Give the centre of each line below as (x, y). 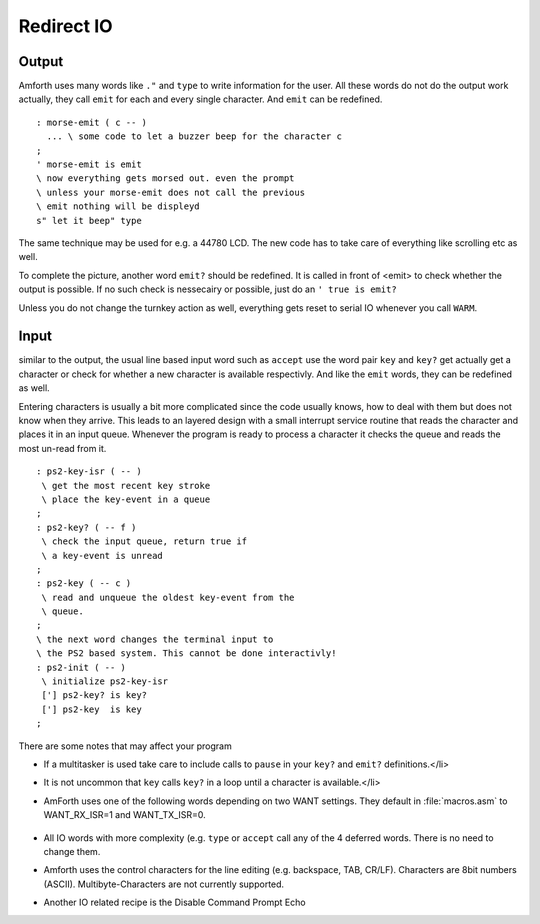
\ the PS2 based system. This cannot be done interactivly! (186, 653)
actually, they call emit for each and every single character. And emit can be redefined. (200, 99)
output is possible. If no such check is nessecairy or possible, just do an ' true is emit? (207, 289)
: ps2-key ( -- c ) (84, 583)
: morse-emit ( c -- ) (92, 122)
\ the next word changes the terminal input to (155, 639)
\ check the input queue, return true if (144, 541)
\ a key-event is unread (102, 555)
